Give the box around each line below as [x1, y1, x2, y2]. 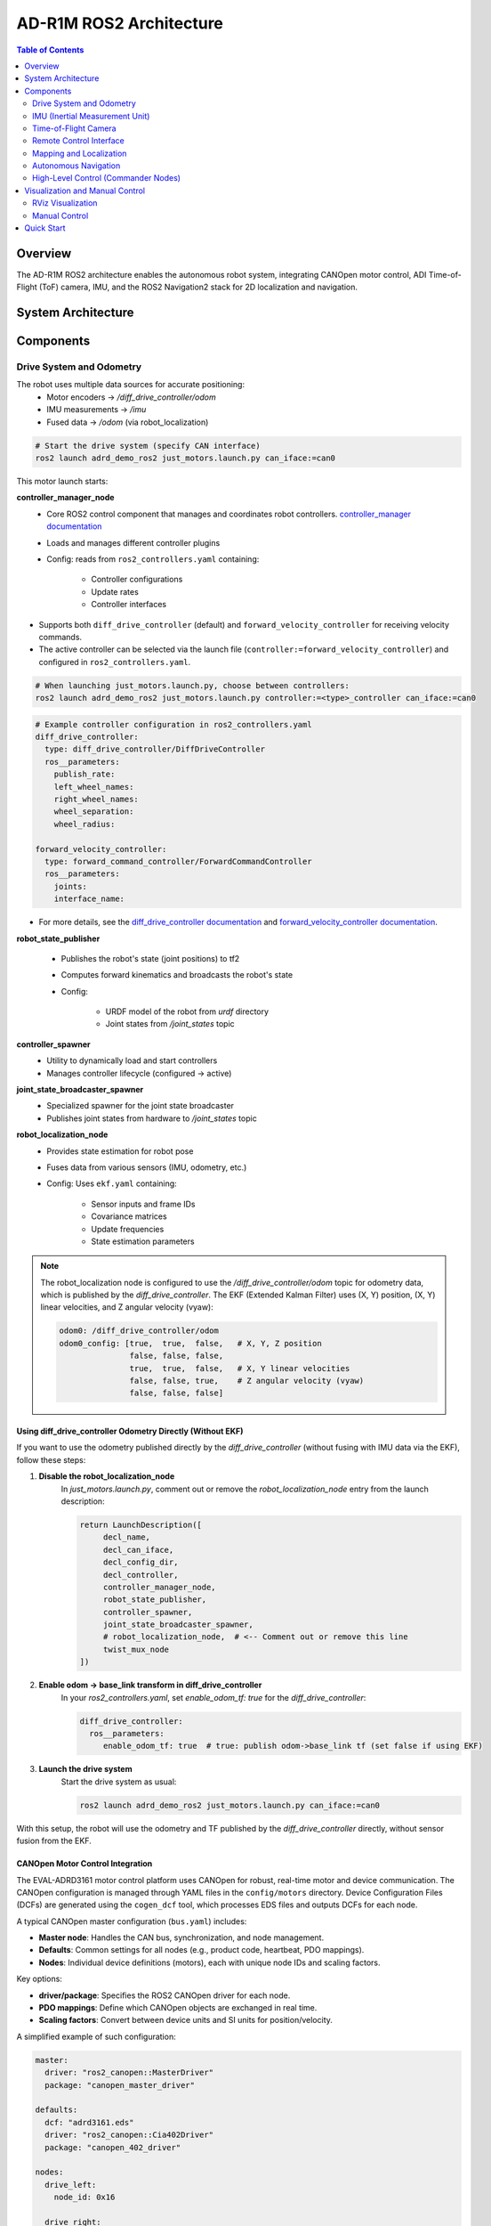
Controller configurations [91, 574, 183, 585]
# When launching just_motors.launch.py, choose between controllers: [35, 680, 350, 690]
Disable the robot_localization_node [38, 1471, 175, 1482]
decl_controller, [102, 1570, 179, 1580]
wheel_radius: [53, 819, 116, 829]
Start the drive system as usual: [60, 1776, 177, 1787]
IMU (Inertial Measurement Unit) [32, 110, 150, 121]
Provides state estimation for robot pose [46, 1145, 194, 1157]
